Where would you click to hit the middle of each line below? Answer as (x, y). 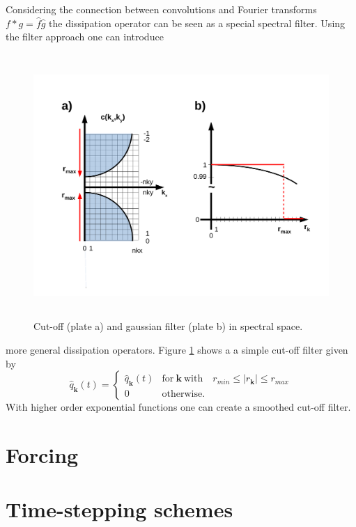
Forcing (42, 454)
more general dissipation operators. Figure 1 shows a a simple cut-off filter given (177, 349)
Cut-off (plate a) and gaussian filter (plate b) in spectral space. (168, 326)
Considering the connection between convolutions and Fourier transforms (161, 9)
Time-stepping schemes (119, 509)
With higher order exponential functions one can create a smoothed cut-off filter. (178, 407)
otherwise (182, 394)
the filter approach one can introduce (85, 37)
